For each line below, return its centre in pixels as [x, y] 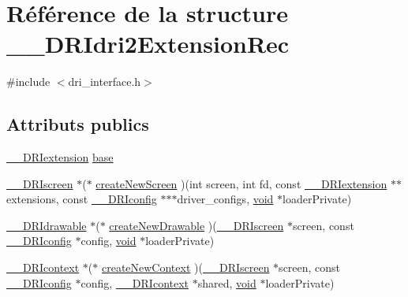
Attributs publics [78, 124]
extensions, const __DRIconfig [82, 199]
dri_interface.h [105, 82]
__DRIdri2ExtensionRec [148, 44]
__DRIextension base [60, 157]
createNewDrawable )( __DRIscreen [197, 225]
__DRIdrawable [47, 225]
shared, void [227, 282]
